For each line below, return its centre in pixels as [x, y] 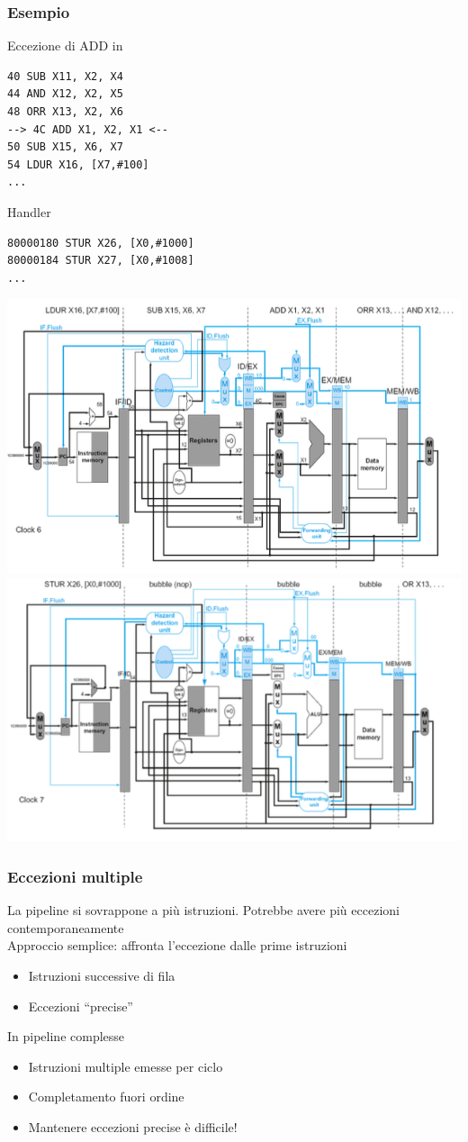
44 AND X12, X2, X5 [65, 94]
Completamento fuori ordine [106, 1097]
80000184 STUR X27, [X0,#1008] [101, 261]
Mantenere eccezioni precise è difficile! [133, 1126]
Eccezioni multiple [75, 876]
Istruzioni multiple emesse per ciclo [126, 1066]
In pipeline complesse [66, 1036]
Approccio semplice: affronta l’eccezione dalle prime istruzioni [177, 945]
